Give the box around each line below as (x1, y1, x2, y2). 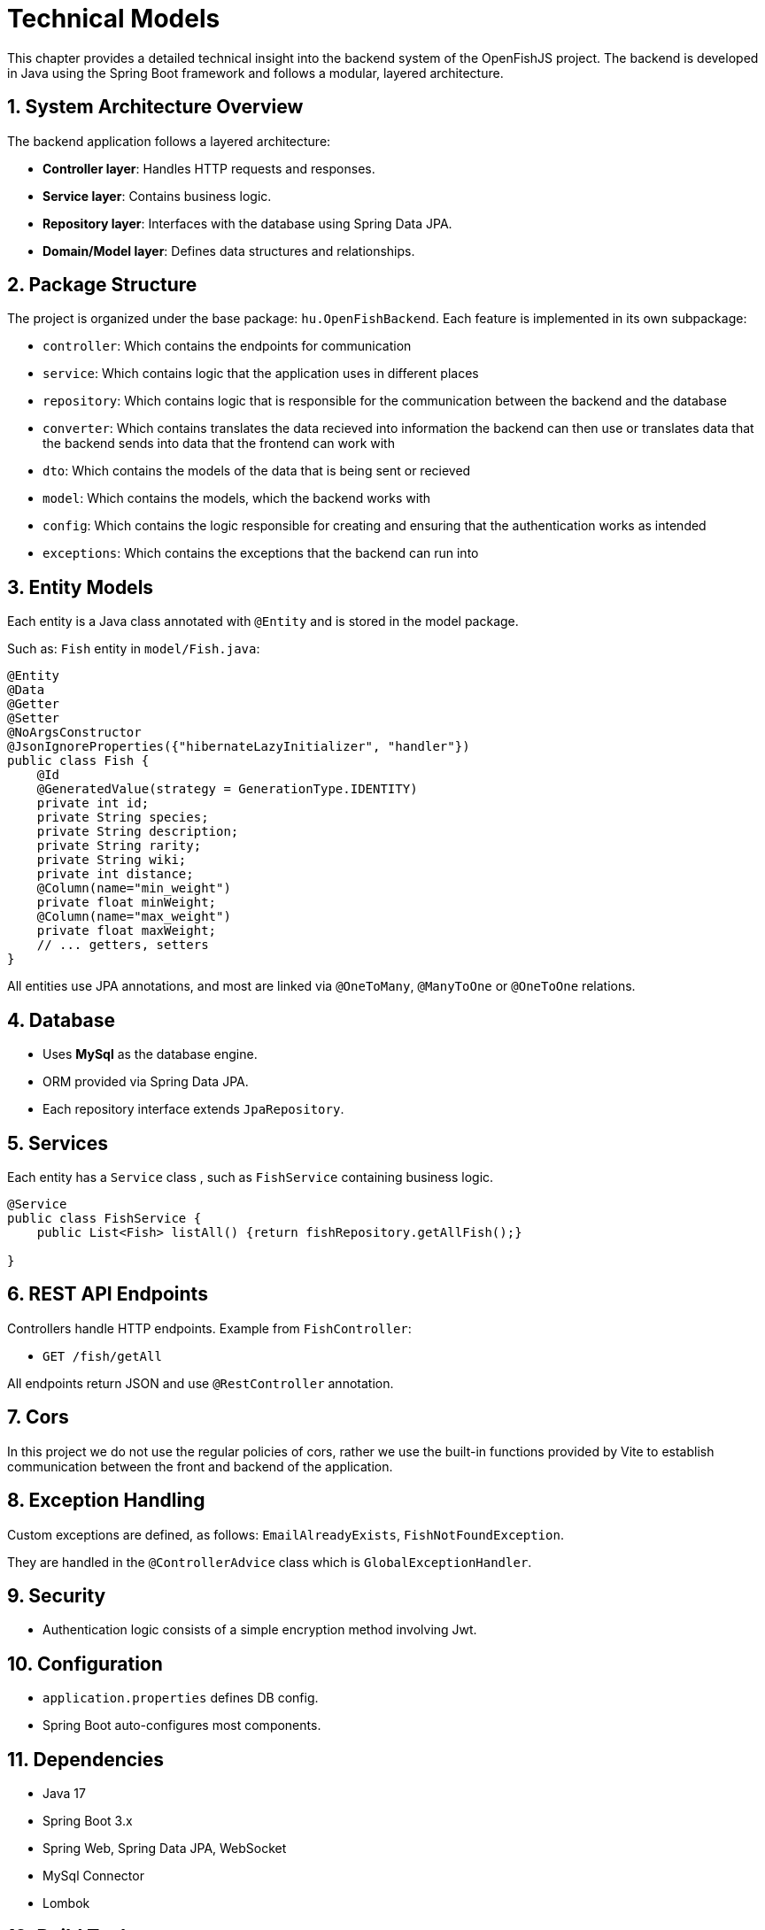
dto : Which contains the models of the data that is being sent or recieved (42, 463, 471, 479)
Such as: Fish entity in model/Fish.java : (7, 641, 260, 657)
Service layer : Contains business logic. (42, 188, 272, 204)
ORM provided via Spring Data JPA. (42, 1074, 249, 1090)
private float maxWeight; (36, 923, 217, 938)
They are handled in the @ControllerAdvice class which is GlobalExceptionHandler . (7, 1554, 532, 1570)
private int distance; (36, 867, 194, 882)
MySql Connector (42, 1868, 144, 1884)
